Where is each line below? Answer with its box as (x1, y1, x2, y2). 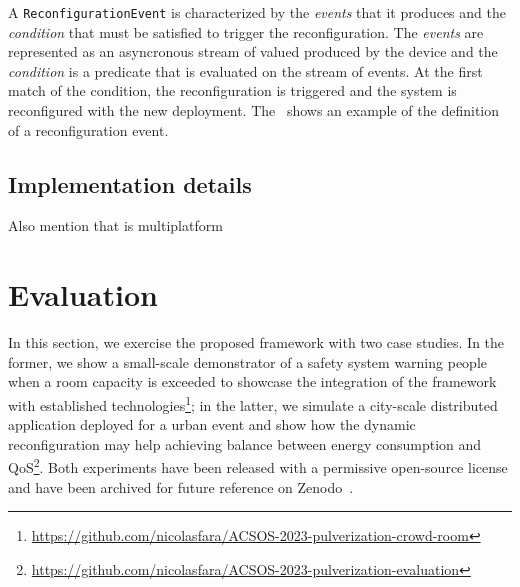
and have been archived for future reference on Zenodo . (8, 476, 354, 497)
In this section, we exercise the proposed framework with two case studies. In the (8, 332, 505, 353)
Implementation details (8, 168, 252, 199)
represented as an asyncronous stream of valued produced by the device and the (8, 41, 498, 62)
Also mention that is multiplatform (8, 215, 223, 236)
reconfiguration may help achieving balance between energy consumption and (8, 433, 482, 454)
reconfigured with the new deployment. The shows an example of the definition (8, 100, 500, 121)
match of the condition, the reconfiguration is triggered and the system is (8, 80, 457, 101)
